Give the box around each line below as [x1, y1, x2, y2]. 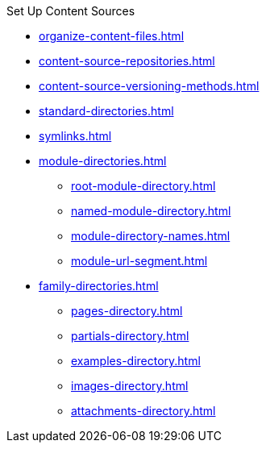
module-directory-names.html [71, 229, 231, 243]
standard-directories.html [39, 104, 174, 118]
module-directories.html [39, 154, 167, 168]
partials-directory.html [71, 329, 189, 343]
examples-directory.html [71, 354, 201, 368]
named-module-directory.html [71, 204, 231, 218]
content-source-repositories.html [39, 54, 215, 68]
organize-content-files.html [39, 29, 185, 43]
